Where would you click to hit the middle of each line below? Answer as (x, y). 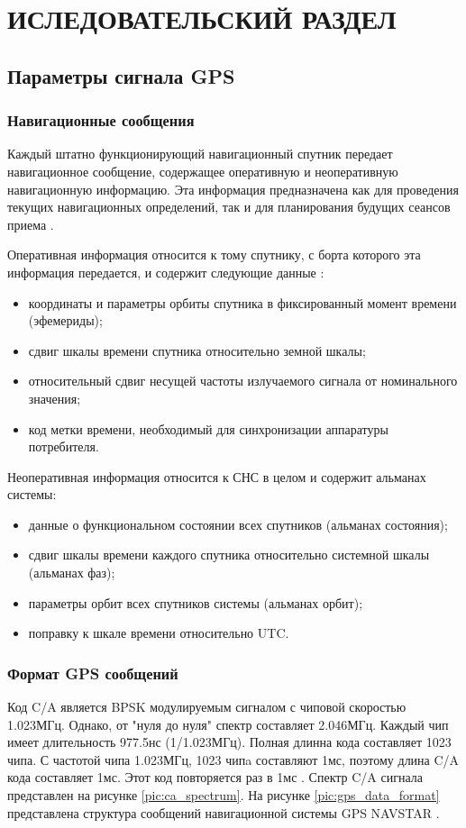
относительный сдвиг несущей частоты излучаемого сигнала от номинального (243, 381)
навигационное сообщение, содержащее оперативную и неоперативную (203, 171)
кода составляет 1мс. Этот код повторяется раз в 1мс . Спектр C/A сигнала (215, 777)
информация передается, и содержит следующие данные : (166, 272)
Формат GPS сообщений (93, 673)
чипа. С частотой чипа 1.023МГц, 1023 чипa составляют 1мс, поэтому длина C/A (233, 759)
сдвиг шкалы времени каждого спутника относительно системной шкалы (229, 555)
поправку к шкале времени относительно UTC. (159, 633)
